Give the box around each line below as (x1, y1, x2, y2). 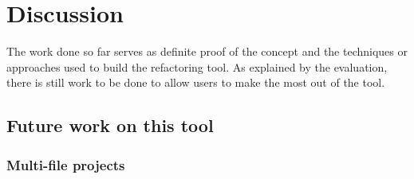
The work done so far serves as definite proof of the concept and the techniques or (6, 43, 408, 60)
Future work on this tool (6, 113, 214, 138)
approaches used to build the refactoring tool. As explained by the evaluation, (6, 58, 388, 75)
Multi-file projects (6, 154, 125, 174)
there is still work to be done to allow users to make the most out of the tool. (6, 74, 385, 91)
